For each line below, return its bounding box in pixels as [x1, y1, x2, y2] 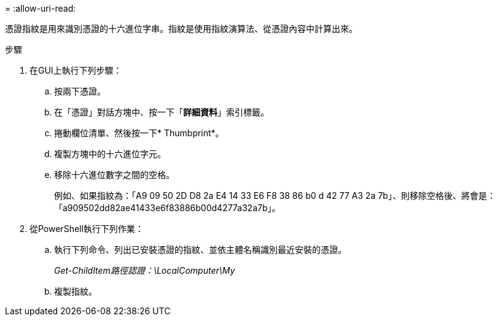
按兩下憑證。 [54, 86, 106, 96]
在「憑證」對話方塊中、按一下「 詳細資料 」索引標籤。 [54, 107, 269, 117]
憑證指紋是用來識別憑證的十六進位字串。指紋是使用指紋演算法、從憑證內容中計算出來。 [5, 23, 358, 34]
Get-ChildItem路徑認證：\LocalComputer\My [54, 265, 235, 276]
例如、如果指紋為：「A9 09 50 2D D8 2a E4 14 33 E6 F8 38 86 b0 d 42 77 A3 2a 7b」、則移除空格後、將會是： [54, 190, 496, 201]
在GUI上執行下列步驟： [29, 65, 122, 75]
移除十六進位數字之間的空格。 [54, 169, 174, 180]
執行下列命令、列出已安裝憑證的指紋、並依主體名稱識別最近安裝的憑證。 [54, 244, 346, 255]
